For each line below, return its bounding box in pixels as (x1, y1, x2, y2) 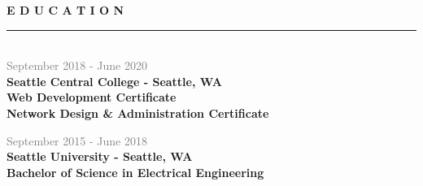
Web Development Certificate (7, 89, 177, 106)
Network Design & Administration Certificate (7, 104, 269, 121)
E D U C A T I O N (7, 2, 124, 18)
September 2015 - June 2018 (7, 132, 147, 149)
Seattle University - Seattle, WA (7, 148, 193, 165)
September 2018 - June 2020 (7, 57, 147, 74)
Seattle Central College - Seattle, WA (7, 72, 222, 89)
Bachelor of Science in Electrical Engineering (7, 163, 264, 180)
